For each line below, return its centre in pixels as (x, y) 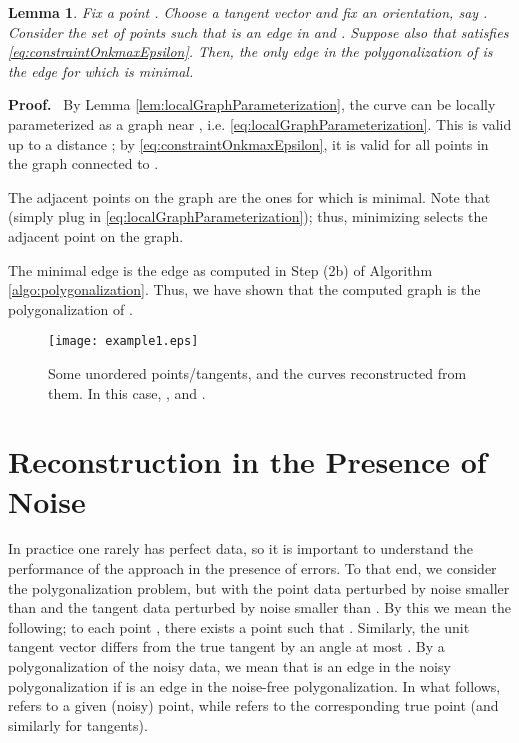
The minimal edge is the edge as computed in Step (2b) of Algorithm (220, 269)
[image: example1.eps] (123, 341)
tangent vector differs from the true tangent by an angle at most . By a (226, 646)
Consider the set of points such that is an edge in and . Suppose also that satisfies (258, 31)
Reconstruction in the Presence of (247, 461)
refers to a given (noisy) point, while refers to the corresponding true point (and (253, 705)
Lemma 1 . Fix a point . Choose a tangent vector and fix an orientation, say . (248, 12)
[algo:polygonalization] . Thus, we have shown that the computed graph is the (244, 289)
